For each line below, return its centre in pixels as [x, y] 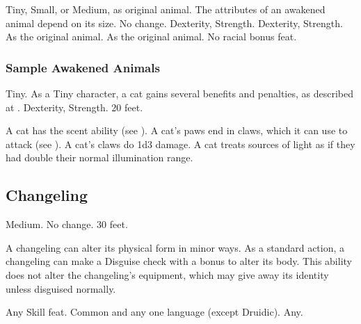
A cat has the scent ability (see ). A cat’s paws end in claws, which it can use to [177, 130]
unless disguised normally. [61, 288]
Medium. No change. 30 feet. [67, 224]
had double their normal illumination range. [99, 157]
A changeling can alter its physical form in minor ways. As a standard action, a [175, 247]
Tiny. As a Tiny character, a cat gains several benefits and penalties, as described [179, 93]
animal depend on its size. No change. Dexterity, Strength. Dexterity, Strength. [174, 23]
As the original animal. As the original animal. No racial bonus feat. [151, 37]
